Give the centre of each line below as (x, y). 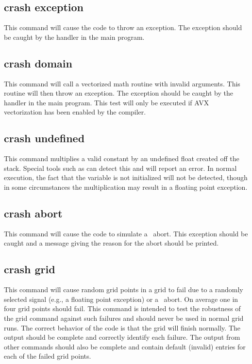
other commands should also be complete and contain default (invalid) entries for (125, 346)
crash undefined (44, 138)
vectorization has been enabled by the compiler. (75, 112)
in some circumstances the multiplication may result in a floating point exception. (126, 187)
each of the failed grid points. (48, 356)
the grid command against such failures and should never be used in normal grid (124, 318)
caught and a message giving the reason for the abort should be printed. (111, 243)
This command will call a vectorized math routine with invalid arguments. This (122, 83)
